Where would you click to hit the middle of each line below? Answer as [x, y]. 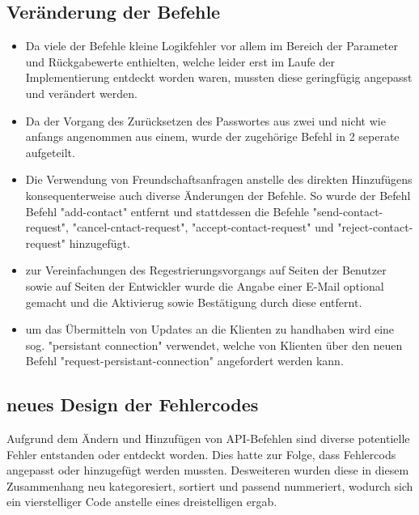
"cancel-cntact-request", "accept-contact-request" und [203, 227]
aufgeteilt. [50, 152]
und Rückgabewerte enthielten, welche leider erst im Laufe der [180, 61]
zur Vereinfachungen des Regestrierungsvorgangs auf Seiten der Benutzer [206, 270]
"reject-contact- [375, 227]
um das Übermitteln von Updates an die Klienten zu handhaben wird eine [210, 329]
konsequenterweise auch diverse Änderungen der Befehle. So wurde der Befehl [218, 195]
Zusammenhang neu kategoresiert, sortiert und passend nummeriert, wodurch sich [210, 485]
